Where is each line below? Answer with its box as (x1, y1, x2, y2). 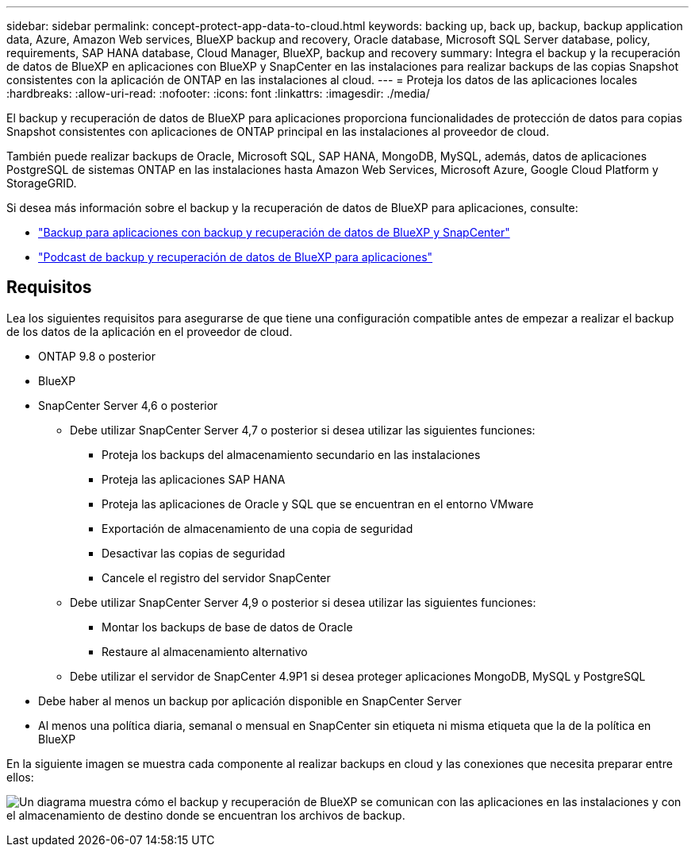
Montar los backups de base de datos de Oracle (102, 619, 353, 634)
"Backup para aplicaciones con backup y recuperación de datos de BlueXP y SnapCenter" (38, 226, 510, 239)
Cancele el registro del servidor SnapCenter (102, 570, 331, 585)
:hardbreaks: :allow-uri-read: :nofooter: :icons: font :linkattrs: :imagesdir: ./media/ (6, 87, 430, 100)
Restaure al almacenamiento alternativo (102, 644, 308, 658)
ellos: (6, 770, 34, 784)
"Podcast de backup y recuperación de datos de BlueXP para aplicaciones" (38, 250, 433, 264)
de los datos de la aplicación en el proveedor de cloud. (6, 324, 293, 338)
